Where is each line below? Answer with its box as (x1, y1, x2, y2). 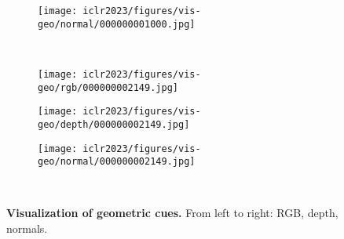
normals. (6, 220, 48, 237)
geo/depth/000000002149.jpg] (38, 118, 190, 130)
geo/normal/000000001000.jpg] (38, 18, 196, 30)
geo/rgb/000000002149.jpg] (38, 81, 178, 93)
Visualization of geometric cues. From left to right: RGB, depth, (6, 205, 339, 221)
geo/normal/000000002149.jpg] (38, 156, 196, 168)
